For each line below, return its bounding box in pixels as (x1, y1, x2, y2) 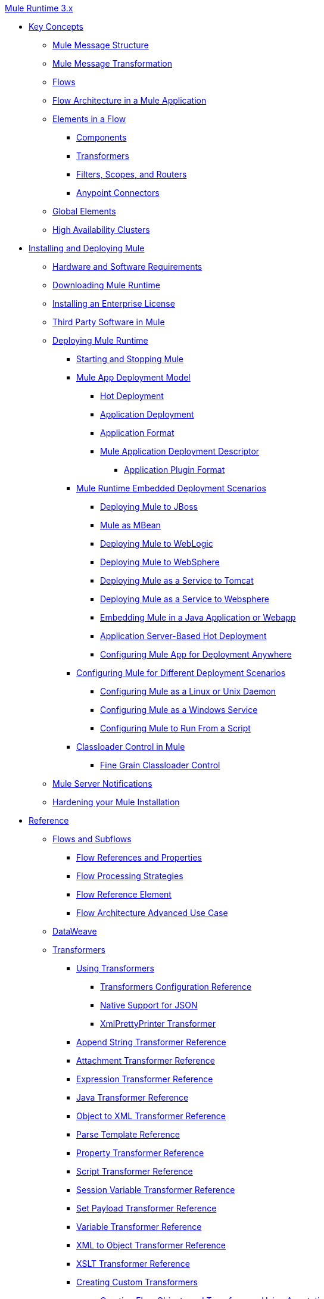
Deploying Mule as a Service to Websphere (100, 594, 269, 604)
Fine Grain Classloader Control (100, 760, 220, 770)
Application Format (100, 428, 175, 438)
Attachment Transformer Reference (76, 1055, 215, 1066)
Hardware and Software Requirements (52, 261, 202, 272)
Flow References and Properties (76, 852, 202, 862)
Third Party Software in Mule (52, 317, 165, 327)
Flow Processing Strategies (76, 871, 183, 881)
